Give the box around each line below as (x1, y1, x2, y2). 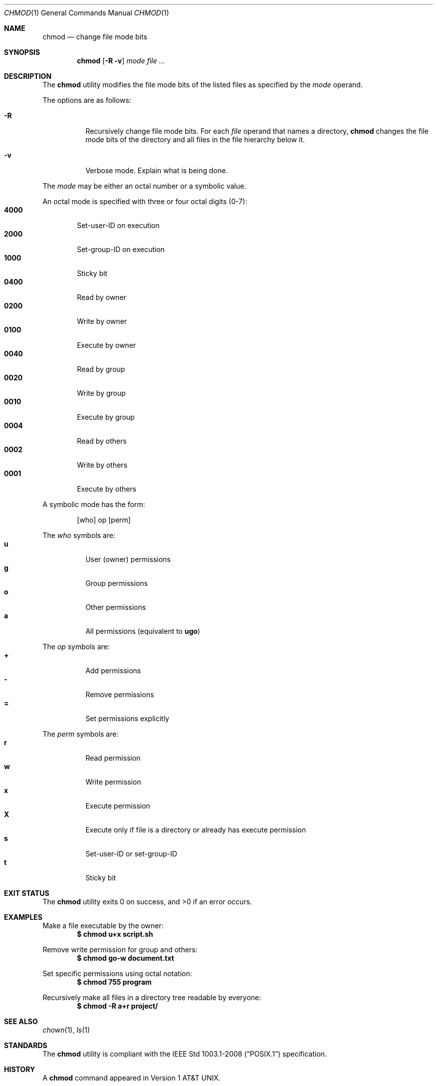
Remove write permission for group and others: (42, 945, 198, 954)
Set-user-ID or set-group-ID (85, 849, 178, 858)
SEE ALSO (4, 1017, 38, 1026)
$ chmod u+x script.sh (77, 930, 153, 938)
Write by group (77, 389, 126, 397)
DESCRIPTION (4, 72, 52, 80)
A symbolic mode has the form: (42, 500, 145, 509)
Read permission (85, 754, 141, 762)
